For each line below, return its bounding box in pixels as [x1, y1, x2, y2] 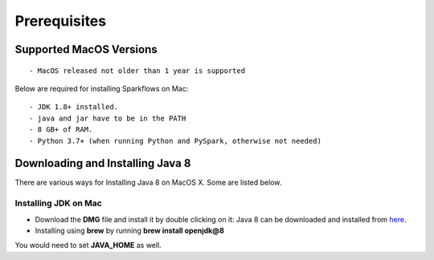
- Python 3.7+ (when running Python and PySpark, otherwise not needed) [29, 136, 321, 145]
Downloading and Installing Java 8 [14, 156, 191, 170]
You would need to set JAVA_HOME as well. [14, 241, 162, 250]
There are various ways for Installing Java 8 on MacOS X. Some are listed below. [14, 177, 282, 188]
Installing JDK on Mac [14, 197, 102, 209]
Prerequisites [14, 12, 107, 30]
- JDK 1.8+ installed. [29, 103, 119, 112]
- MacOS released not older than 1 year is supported [29, 66, 245, 75]
